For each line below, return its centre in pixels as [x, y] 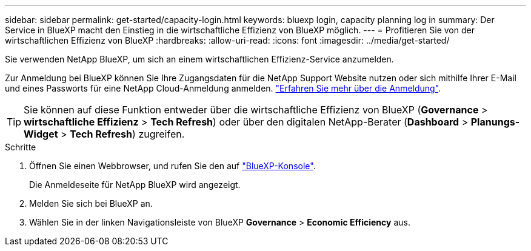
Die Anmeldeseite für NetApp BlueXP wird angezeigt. [135, 185]
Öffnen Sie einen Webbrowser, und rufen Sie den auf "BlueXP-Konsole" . [172, 166]
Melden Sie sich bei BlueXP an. [91, 203]
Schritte [21, 147]
